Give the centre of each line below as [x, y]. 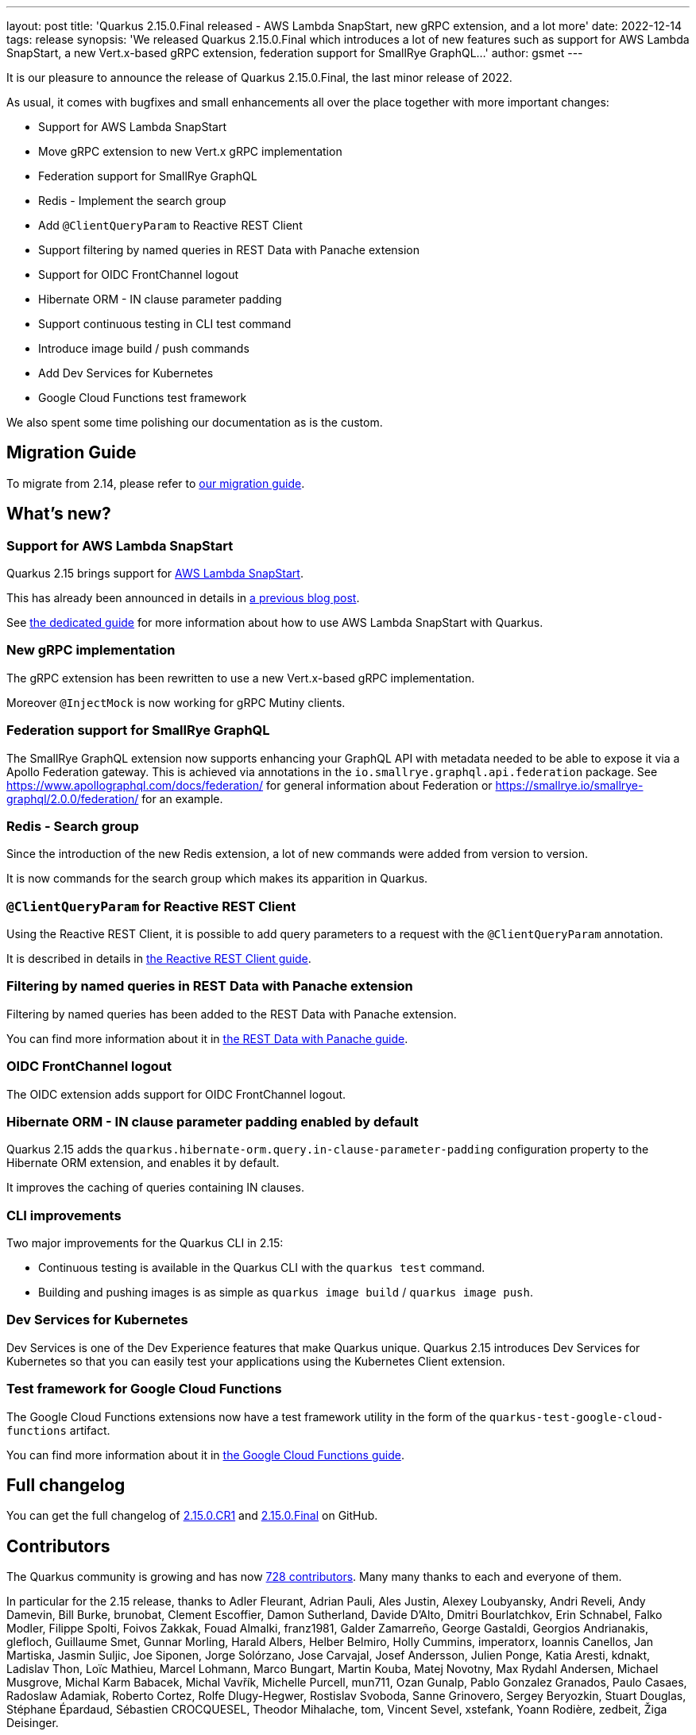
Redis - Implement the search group [132, 201]
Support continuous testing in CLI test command [165, 324]
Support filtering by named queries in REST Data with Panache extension [229, 250]
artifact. [90, 1430]
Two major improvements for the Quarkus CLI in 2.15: [145, 1243]
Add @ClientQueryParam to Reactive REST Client [170, 225]
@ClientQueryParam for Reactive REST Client [151, 906]
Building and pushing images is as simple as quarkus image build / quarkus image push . [286, 1293]
